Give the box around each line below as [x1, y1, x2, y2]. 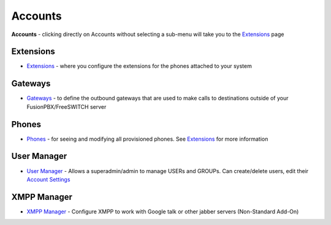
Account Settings [26, 175, 70, 183]
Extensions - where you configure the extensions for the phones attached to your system [26, 62, 253, 70]
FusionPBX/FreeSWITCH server [26, 103, 107, 110]
